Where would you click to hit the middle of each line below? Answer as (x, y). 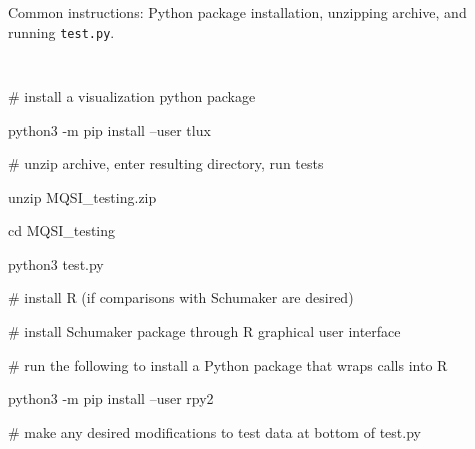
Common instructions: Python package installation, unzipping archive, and (237, 12)
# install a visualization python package (132, 95)
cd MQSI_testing (62, 230)
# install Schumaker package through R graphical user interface (204, 331)
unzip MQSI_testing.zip (82, 196)
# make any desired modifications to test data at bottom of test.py (214, 431)
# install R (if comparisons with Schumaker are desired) (181, 297)
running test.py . (61, 31)
